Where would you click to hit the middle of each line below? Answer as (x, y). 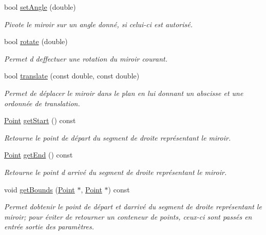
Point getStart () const (40, 120)
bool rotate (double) (36, 41)
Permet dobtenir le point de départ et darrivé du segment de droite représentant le (133, 207)
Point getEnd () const (39, 155)
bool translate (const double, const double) (72, 76)
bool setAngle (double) (40, 7)
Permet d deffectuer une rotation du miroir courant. (86, 58)
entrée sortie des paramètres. (49, 227)
